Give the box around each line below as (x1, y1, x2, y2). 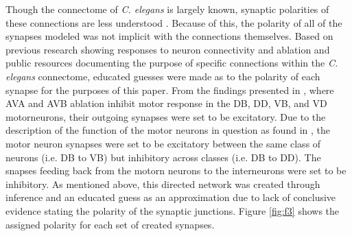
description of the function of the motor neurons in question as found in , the (5, 123, 330, 137)
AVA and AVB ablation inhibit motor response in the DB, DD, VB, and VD (5, 96, 327, 110)
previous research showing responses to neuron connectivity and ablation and (5, 42, 330, 56)
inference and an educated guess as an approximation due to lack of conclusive (5, 190, 336, 204)
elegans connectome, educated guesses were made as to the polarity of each (5, 69, 320, 83)
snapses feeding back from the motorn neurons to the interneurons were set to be (5, 163, 347, 178)
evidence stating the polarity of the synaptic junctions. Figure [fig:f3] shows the (5, 203, 340, 217)
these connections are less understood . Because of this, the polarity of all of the (5, 15, 342, 29)
